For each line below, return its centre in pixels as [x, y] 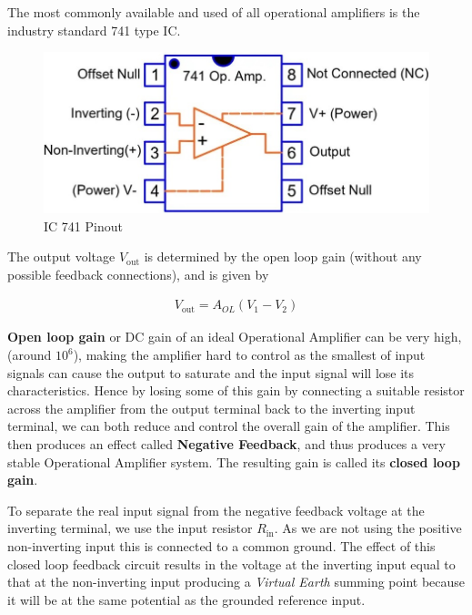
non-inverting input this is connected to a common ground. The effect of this [221, 545]
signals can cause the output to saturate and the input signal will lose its [211, 372]
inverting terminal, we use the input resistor [130, 528]
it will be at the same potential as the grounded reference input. [186, 599]
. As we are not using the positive [368, 528]
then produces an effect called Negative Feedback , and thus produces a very [226, 443]
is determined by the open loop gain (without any [283, 256]
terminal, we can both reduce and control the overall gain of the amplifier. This [229, 426]
